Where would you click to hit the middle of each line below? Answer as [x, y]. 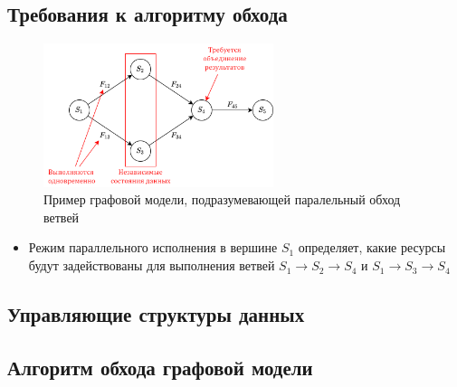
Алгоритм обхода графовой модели [160, 367]
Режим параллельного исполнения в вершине [153, 247]
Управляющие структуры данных [156, 314]
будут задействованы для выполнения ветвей [152, 265]
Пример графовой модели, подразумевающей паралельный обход [222, 199]
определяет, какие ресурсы [372, 247]
